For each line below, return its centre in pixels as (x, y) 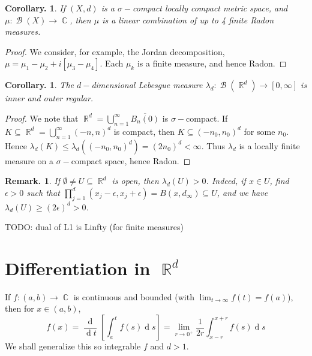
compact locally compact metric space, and (210, 8)
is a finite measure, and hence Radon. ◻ (212, 63)
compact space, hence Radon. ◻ (131, 160)
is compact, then (144, 131)
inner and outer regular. (49, 98)
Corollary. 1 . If (35, 8)
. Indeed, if (226, 181)
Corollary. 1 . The (39, 85)
